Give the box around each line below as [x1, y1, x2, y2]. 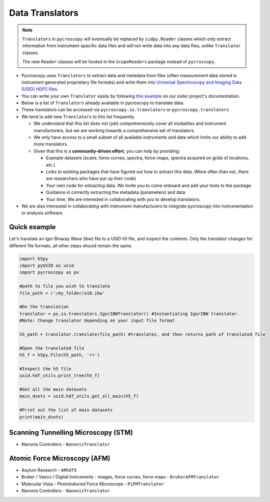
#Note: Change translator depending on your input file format [19, 318, 175, 324]
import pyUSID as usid [19, 263, 74, 268]
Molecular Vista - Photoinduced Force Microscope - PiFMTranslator [21, 481, 164, 487]
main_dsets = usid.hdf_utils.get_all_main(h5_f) [19, 393, 139, 399]
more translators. [33, 141, 68, 147]
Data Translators [9, 7, 79, 18]
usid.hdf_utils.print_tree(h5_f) [19, 373, 100, 379]
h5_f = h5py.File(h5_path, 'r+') [19, 352, 100, 358]
